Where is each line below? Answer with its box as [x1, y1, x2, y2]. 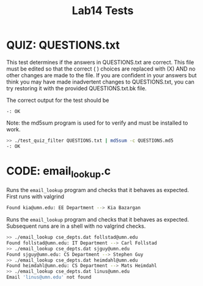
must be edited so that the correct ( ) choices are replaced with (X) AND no [6, 65, 196, 72]
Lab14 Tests [72, 4, 134, 18]
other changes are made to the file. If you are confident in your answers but [6, 71, 197, 79]
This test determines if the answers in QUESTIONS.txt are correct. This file [6, 58, 194, 66]
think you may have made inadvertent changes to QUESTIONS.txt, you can [6, 78, 194, 85]
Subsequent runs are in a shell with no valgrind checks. [6, 222, 146, 230]
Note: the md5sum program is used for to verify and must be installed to [6, 119, 188, 126]
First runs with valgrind [6, 193, 64, 200]
